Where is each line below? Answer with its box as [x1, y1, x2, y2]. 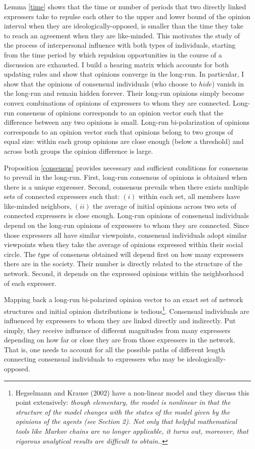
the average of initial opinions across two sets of [93, 200, 236, 211]
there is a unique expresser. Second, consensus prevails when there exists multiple [4, 181, 249, 192]
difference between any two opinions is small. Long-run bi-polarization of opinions [4, 117, 250, 127]
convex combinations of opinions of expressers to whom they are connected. [4, 97, 231, 108]
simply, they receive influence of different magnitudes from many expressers [4, 325, 230, 335]
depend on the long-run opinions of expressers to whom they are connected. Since [4, 220, 249, 230]
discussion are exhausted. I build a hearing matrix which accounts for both [4, 59, 229, 69]
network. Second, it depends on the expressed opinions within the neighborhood [4, 268, 244, 279]
